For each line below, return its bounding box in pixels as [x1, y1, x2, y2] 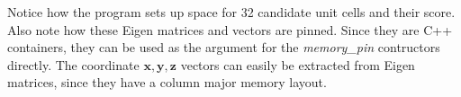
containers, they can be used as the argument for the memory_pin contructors [7, 38, 440, 57]
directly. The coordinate [7, 55, 140, 74]
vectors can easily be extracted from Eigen [180, 55, 415, 74]
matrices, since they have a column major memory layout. [7, 73, 327, 92]
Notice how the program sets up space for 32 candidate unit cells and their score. [7, 3, 456, 21]
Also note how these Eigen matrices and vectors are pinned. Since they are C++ [7, 20, 453, 39]
